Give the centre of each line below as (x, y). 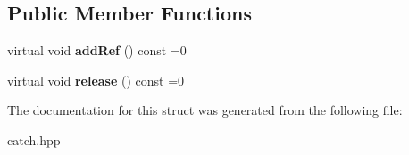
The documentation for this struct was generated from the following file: (205, 110)
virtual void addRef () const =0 (97, 50)
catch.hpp (34, 139)
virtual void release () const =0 (96, 80)
